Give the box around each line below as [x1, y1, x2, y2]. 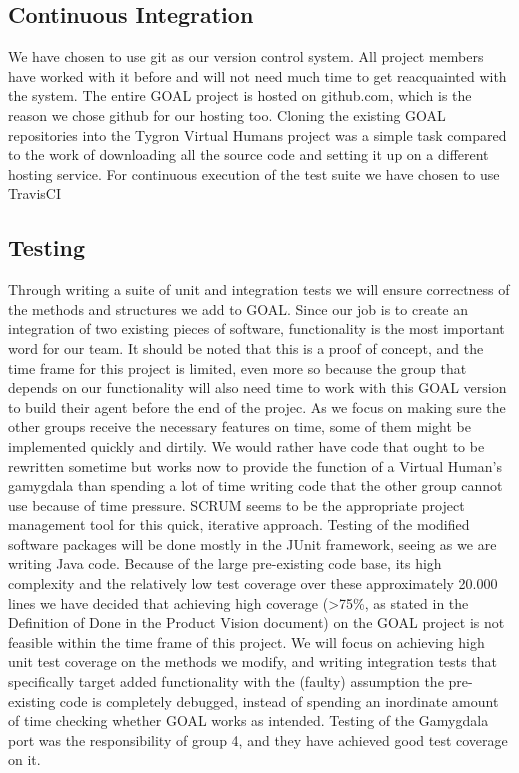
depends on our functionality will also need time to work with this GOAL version [8, 377, 507, 398]
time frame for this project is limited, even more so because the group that [8, 357, 467, 378]
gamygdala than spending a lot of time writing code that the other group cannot [8, 475, 503, 496]
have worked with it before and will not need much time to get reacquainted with [8, 65, 507, 86]
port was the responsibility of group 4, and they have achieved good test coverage [8, 729, 508, 750]
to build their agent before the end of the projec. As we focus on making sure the [8, 396, 506, 417]
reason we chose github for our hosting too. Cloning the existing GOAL [8, 104, 446, 125]
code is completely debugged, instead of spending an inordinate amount [59, 690, 499, 711]
